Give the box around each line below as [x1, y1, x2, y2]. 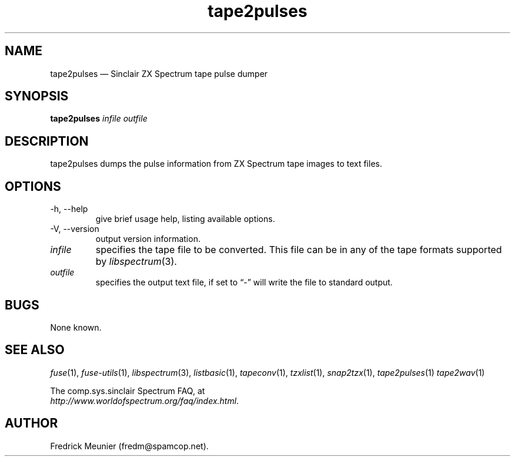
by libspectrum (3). [95, 255, 177, 268]
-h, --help [50, 204, 88, 214]
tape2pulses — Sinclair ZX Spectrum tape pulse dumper [50, 68, 268, 79]
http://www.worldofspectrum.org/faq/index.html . [50, 395, 239, 406]
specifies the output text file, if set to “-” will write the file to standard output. [95, 277, 393, 288]
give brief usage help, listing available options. [95, 214, 275, 224]
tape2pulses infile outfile [50, 113, 148, 124]
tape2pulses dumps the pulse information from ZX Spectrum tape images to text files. [50, 159, 382, 169]
